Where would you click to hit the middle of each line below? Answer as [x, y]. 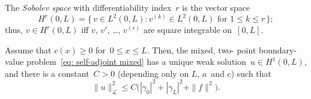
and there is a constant [47, 73]
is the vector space [216, 7]
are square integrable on [188, 30]
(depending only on [153, 73]
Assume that [28, 49]
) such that [251, 73]
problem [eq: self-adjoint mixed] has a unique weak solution [137, 61]
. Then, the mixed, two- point [201, 49]
